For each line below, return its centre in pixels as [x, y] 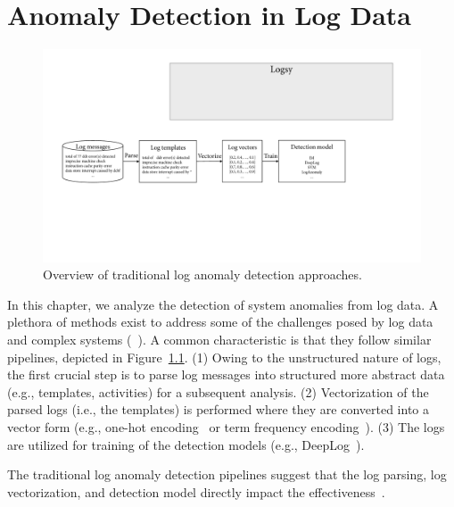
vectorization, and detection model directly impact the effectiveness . [196, 491]
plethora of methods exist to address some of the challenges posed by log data [220, 322]
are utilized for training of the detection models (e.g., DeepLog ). [186, 444]
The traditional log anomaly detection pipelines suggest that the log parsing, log [227, 474]
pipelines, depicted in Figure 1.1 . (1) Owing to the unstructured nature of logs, [224, 357]
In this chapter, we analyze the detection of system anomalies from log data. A [223, 304]
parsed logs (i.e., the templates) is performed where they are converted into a [219, 409]
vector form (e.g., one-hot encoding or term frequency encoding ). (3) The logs [226, 426]
